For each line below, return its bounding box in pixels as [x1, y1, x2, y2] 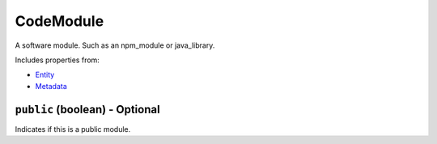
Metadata [35, 81, 68, 91]
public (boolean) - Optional [15, 102, 161, 116]
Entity [35, 70, 55, 80]
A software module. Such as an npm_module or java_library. [15, 40, 215, 50]
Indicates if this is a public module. [15, 124, 131, 133]
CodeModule [15, 12, 104, 30]
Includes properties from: [15, 55, 100, 65]
